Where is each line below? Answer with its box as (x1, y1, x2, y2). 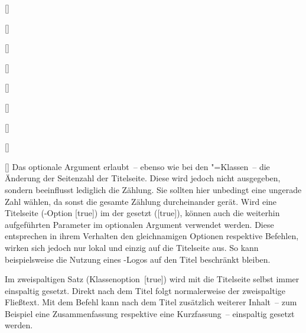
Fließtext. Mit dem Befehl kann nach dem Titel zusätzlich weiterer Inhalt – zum (5, 296, 297, 308)
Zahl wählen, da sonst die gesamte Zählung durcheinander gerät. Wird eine (5, 195, 277, 207)
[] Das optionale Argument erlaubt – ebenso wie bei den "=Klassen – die (5, 160, 270, 172)
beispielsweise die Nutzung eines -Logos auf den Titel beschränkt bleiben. (5, 253, 271, 265)
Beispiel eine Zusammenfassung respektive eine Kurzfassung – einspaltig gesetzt (5, 307, 295, 319)
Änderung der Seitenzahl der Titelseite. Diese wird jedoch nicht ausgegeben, (5, 172, 281, 184)
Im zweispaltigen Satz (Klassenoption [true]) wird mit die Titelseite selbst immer (5, 273, 300, 285)
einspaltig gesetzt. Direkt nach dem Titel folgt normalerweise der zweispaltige (5, 284, 286, 296)
